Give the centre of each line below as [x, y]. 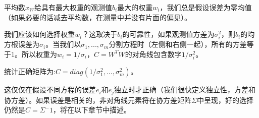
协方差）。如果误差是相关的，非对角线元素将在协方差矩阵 [98, 100]
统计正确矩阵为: [30, 71]
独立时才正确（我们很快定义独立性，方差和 [185, 90]
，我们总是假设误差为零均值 [206, 7]
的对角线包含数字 [153, 54]
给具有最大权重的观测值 [73, 7]
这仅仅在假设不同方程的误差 [50, 90]
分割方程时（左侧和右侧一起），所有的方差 [178, 44]
